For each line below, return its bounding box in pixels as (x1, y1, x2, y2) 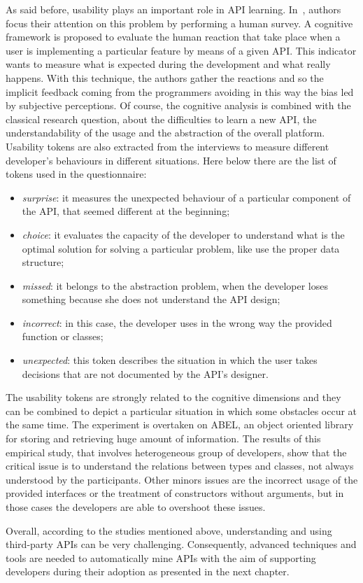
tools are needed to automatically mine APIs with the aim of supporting (6, 550, 316, 565)
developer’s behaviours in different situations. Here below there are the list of (6, 153, 336, 167)
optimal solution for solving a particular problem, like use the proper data (22, 241, 340, 255)
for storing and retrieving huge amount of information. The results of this (6, 431, 321, 446)
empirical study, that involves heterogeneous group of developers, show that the (6, 444, 347, 459)
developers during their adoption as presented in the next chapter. (6, 564, 290, 579)
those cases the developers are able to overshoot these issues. (6, 500, 266, 514)
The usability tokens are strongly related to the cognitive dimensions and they (6, 390, 341, 405)
